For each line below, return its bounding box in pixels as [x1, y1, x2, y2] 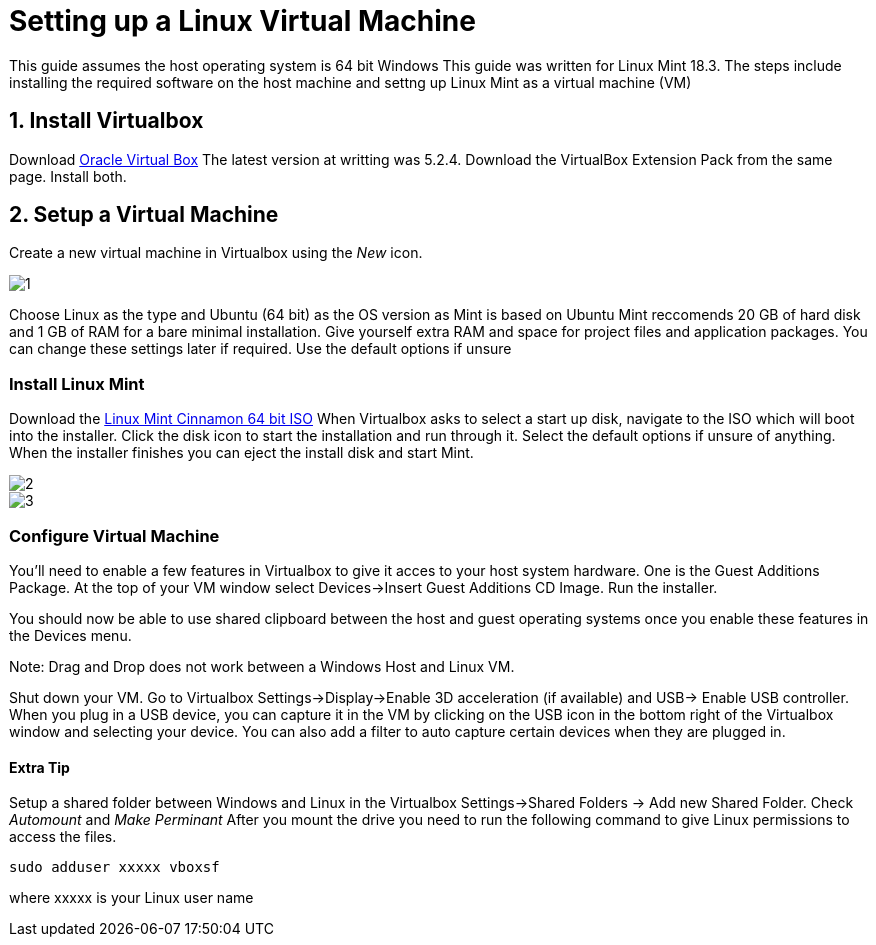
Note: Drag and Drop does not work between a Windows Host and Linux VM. [9, 657, 515, 675]
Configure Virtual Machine [9, 525, 220, 546]
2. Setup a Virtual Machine [9, 202, 279, 228]
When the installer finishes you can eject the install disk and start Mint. [9, 444, 474, 462]
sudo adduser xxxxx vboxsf [9, 859, 220, 876]
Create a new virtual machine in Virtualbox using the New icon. [9, 244, 423, 262]
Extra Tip [9, 758, 70, 776]
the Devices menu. [9, 626, 132, 644]
